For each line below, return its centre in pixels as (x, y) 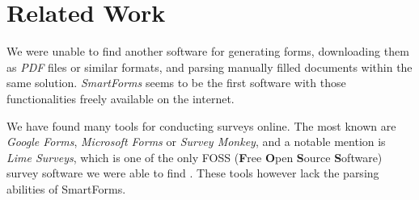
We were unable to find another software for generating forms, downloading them (208, 51)
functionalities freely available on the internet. (121, 98)
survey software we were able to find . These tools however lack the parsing (193, 173)
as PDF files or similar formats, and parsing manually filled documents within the (209, 67)
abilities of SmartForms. (66, 188)
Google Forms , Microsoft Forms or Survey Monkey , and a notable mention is (196, 142)
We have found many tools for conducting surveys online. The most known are (201, 125)
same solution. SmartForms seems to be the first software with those (176, 83)
